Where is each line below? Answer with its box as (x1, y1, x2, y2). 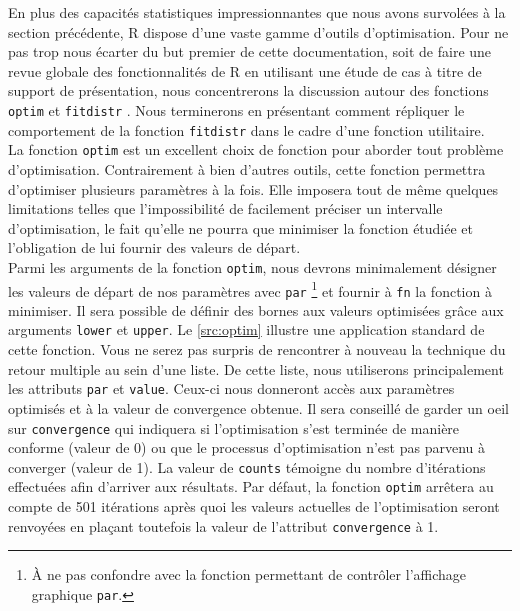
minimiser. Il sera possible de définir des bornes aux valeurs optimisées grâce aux (8, 299, 504, 320)
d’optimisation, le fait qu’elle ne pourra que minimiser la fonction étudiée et (8, 217, 474, 238)
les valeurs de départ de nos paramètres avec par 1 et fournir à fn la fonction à (8, 277, 492, 301)
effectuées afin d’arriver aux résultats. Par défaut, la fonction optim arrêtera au (8, 476, 494, 497)
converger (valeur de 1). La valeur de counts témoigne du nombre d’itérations (8, 456, 486, 477)
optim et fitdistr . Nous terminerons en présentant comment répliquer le (8, 99, 465, 120)
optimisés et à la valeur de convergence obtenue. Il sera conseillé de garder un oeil (8, 397, 509, 418)
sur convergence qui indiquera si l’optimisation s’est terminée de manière (8, 417, 460, 438)
